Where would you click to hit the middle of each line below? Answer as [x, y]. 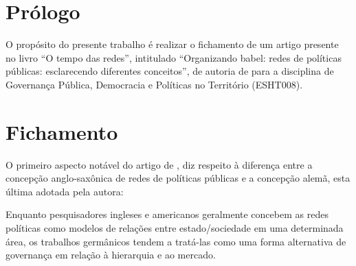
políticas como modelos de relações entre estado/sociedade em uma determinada [175, 228]
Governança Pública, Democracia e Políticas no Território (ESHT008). [154, 84]
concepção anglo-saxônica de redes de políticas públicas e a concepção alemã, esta [178, 178]
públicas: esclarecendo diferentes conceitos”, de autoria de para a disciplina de [170, 71]
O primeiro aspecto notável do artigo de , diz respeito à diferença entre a [159, 164]
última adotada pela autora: [65, 191]
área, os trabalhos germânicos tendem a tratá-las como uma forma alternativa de [176, 241]
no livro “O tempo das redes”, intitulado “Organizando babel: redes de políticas [174, 57]
